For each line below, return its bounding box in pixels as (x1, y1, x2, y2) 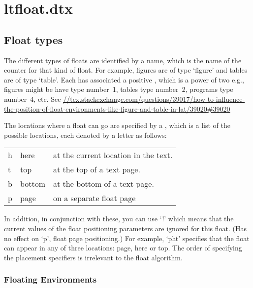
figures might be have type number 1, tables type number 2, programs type (4, 84, 233, 94)
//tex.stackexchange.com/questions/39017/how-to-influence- (63, 93, 245, 104)
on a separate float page (53, 192, 136, 204)
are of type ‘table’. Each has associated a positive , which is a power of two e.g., (4, 74, 244, 84)
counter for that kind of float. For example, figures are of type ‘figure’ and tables (4, 65, 248, 75)
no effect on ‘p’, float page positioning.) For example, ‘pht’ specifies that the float (4, 233, 250, 243)
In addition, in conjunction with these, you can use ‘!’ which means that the (4, 213, 234, 224)
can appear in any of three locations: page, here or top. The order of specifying (4, 243, 242, 253)
